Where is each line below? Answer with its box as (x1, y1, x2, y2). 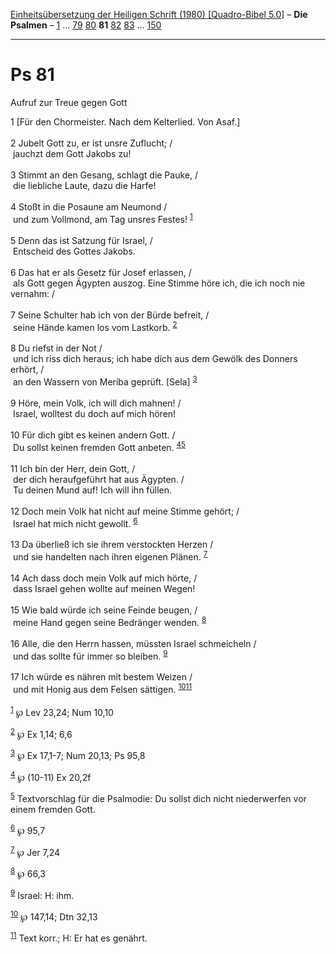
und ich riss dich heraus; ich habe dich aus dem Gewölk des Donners (12, 353, 298, 365)
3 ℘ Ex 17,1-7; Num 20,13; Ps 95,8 (10, 748, 146, 761)
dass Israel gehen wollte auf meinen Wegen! (12, 582, 196, 594)
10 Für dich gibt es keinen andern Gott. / (10, 429, 176, 441)
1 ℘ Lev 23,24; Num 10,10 (10, 704, 114, 718)
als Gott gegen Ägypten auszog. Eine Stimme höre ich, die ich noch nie (12, 277, 306, 289)
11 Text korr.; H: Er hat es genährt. (10, 930, 148, 944)
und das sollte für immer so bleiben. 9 (12, 648, 168, 662)
